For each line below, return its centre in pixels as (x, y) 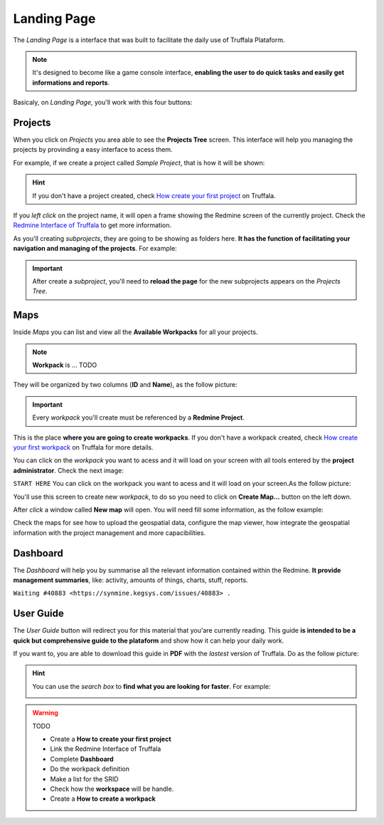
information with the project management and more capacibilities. (110, 533)
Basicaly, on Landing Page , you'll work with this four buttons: (103, 103)
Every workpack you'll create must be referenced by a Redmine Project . (139, 417)
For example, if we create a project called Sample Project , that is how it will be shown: (139, 162)
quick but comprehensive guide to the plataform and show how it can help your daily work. (149, 640)
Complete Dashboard (82, 759)
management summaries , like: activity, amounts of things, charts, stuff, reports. (130, 580)
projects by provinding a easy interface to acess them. (93, 150)
